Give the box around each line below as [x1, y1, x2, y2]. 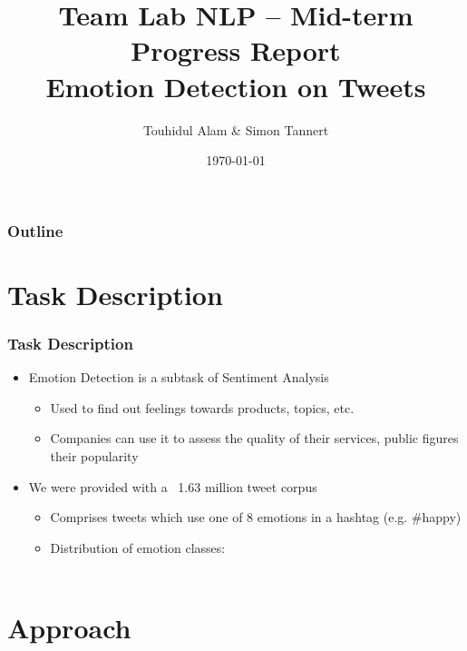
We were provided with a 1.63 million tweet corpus [28, 477, 317, 496]
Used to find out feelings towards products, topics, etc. [50, 398, 355, 417]
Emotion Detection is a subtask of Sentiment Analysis [28, 368, 329, 387]
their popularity [50, 446, 139, 465]
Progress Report [131, 32, 341, 69]
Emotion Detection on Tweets [45, 67, 426, 104]
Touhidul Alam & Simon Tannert [142, 120, 329, 139]
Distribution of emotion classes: [50, 538, 226, 557]
